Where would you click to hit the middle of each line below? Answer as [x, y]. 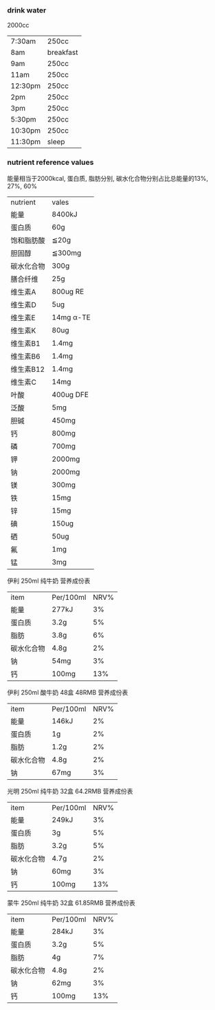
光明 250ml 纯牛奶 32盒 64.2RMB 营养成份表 [70, 791]
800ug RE [68, 291]
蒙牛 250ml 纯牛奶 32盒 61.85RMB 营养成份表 [71, 903]
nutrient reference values [50, 162]
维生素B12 [28, 369]
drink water [27, 10]
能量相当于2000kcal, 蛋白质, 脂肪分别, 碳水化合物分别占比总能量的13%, [107, 178]
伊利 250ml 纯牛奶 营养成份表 [49, 581]
